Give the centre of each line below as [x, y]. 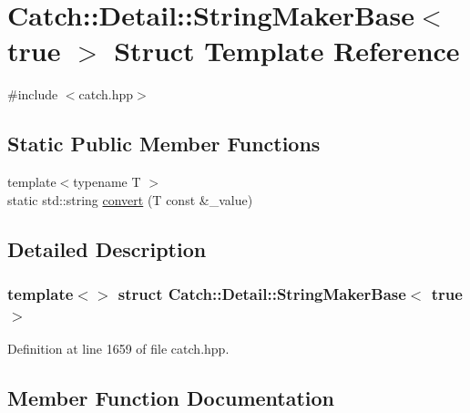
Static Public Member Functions [164, 144]
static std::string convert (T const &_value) [130, 199]
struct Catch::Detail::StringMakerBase [262, 294]
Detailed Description [107, 248]
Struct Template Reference [287, 51]
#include [33, 94]
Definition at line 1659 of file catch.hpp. [118, 349]
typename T [107, 182]
